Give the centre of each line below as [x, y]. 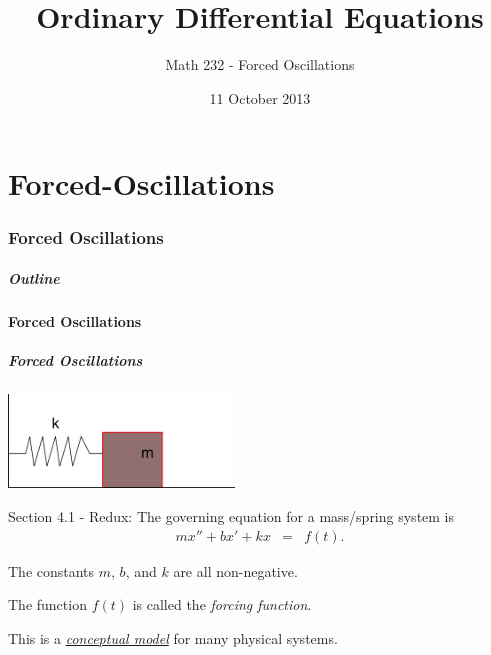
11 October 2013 [260, 97]
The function [47, 604]
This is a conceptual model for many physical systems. [173, 637]
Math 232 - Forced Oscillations [260, 64]
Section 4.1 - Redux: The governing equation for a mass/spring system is [231, 515]
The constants [51, 570]
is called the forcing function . [222, 604]
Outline [34, 277]
